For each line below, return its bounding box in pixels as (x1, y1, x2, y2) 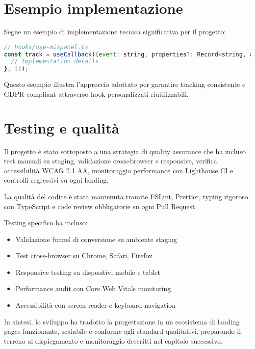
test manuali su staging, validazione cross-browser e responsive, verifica (4, 156, 217, 166)
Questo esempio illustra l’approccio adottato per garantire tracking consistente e (4, 79, 246, 89)
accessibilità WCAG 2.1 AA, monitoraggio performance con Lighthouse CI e (4, 165, 233, 175)
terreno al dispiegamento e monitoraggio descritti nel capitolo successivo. (4, 335, 223, 346)
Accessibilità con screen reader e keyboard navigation (15, 300, 176, 310)
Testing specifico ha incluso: (4, 217, 88, 228)
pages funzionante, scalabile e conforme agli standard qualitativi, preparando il (4, 326, 241, 336)
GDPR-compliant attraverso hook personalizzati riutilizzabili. (4, 88, 189, 99)
